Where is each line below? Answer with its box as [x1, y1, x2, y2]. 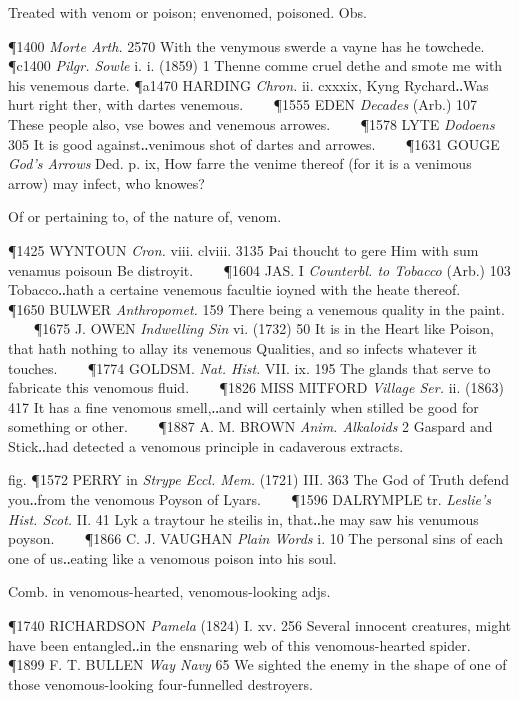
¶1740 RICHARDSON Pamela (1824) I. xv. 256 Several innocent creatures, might [8, 615, 511, 636]
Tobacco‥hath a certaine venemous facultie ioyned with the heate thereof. [8, 279, 461, 300]
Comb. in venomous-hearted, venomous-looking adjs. [8, 581, 331, 602]
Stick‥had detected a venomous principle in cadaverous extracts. [8, 435, 404, 456]
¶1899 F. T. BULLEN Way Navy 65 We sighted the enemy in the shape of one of [8, 654, 507, 675]
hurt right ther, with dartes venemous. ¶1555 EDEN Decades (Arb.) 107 [8, 94, 478, 115]
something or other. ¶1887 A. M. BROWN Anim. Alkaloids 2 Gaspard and [8, 416, 493, 437]
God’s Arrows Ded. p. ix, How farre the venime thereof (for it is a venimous [8, 153, 472, 174]
